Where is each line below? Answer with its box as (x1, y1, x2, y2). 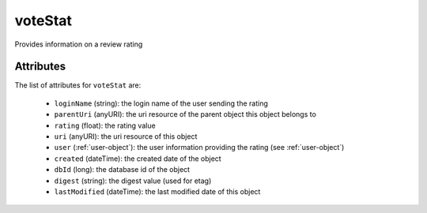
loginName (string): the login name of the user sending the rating (54, 99, 269, 108)
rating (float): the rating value (54, 121, 156, 130)
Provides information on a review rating (14, 39, 143, 49)
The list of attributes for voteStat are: (14, 80, 142, 90)
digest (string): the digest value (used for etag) (54, 176, 212, 185)
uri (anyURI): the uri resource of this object (54, 132, 198, 141)
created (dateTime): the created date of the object (54, 154, 221, 163)
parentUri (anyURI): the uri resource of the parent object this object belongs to (54, 110, 316, 119)
